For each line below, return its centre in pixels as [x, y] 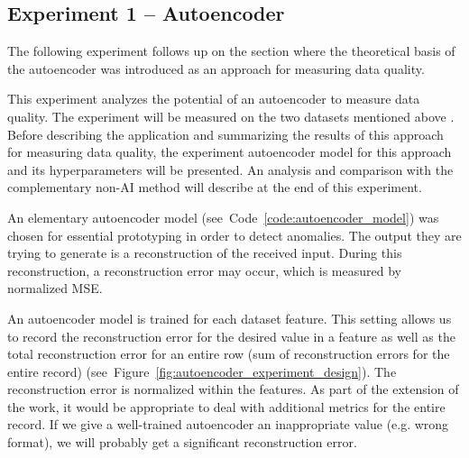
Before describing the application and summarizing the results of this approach [225, 134]
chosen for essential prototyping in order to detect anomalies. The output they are [234, 235]
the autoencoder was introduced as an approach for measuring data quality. [216, 68]
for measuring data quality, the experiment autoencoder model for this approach [230, 152]
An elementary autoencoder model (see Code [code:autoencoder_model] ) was [223, 217]
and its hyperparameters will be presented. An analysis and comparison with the [230, 169]
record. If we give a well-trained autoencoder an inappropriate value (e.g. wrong [228, 424]
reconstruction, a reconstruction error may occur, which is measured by [204, 270]
